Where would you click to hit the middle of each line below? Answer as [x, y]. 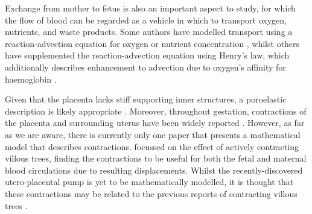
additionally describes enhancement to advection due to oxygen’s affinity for [145, 67]
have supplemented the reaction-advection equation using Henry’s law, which [147, 55]
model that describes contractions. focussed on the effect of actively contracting [152, 146]
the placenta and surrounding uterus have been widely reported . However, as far [155, 123]
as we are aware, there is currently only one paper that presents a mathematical [153, 134]
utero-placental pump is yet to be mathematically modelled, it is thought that [149, 182]
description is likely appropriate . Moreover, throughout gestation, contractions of [156, 111]
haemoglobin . [31, 79]
